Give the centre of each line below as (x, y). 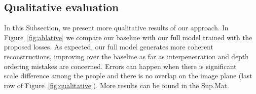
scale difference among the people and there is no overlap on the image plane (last (128, 76)
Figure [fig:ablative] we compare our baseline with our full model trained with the (128, 37)
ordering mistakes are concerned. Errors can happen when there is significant (120, 66)
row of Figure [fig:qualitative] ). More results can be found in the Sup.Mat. (117, 85)
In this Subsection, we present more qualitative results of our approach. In (116, 28)
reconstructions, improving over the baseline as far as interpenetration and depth (127, 56)
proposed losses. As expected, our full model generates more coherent (109, 47)
